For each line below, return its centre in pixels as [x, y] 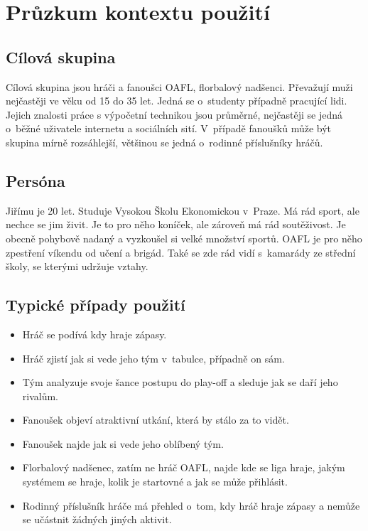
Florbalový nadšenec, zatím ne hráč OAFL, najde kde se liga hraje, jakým [184, 467]
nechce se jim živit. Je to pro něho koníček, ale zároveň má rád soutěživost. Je [176, 224]
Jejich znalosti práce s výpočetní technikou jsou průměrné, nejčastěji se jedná [174, 114]
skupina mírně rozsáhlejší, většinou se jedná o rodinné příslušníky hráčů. [164, 142]
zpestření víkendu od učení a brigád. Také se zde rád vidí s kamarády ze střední [181, 252]
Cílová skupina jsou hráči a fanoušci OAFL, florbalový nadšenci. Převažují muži [179, 86]
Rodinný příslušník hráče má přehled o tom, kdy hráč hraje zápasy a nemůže [191, 505]
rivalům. [40, 396]
